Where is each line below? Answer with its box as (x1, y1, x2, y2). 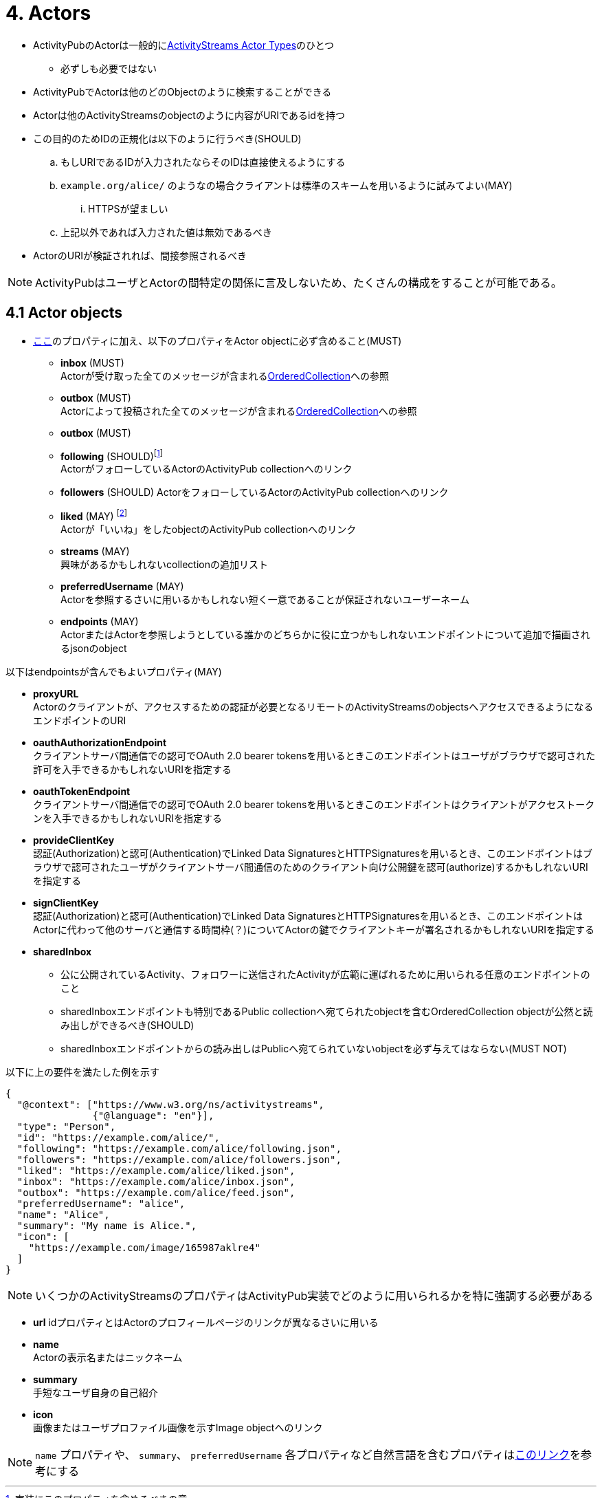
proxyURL (33, 687, 79, 699)
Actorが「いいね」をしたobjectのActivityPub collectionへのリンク (60, 523, 357, 535)
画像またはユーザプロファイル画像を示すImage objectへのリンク (33, 1421, 323, 1433)
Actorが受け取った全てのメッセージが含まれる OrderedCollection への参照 (60, 369, 389, 382)
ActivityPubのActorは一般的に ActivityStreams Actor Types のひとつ (33, 39, 335, 51)
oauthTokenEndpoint (33, 785, 131, 797)
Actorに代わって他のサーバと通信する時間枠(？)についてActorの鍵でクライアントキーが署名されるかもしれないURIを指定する (33, 923, 595, 935)
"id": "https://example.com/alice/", (16, 1131, 220, 1143)
